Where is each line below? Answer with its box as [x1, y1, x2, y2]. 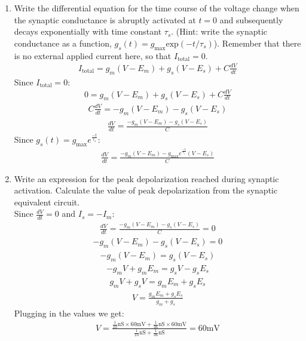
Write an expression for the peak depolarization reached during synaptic [14, 172, 279, 185]
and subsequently [219, 13, 283, 26]
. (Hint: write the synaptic [171, 25, 268, 38]
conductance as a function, [14, 36, 112, 49]
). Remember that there [213, 36, 301, 49]
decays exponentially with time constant [14, 25, 162, 38]
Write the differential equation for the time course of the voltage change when [14, 2, 299, 14]
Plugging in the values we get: [14, 306, 124, 319]
